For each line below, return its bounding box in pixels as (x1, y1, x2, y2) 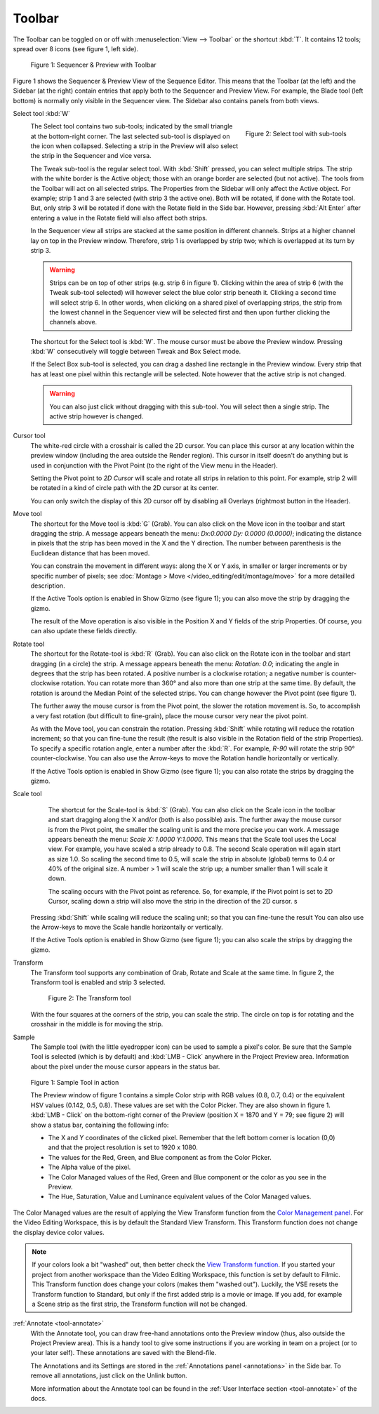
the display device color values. (13, 1228, 105, 1236)
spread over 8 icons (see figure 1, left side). (13, 44, 139, 53)
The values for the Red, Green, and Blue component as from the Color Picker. (48, 1153, 272, 1161)
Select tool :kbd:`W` (13, 109, 70, 117)
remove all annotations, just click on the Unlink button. (30, 1371, 187, 1380)
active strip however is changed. (49, 412, 144, 421)
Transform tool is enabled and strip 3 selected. (30, 978, 166, 986)
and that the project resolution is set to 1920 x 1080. (48, 1143, 198, 1151)
